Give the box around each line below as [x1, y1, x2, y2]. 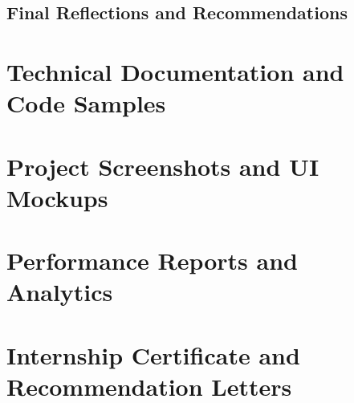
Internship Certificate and [6, 338, 300, 371]
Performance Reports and [6, 244, 298, 277]
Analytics [6, 275, 113, 308]
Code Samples [6, 87, 166, 120]
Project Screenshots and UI [6, 149, 319, 182]
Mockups [6, 181, 108, 214]
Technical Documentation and [6, 55, 344, 88]
